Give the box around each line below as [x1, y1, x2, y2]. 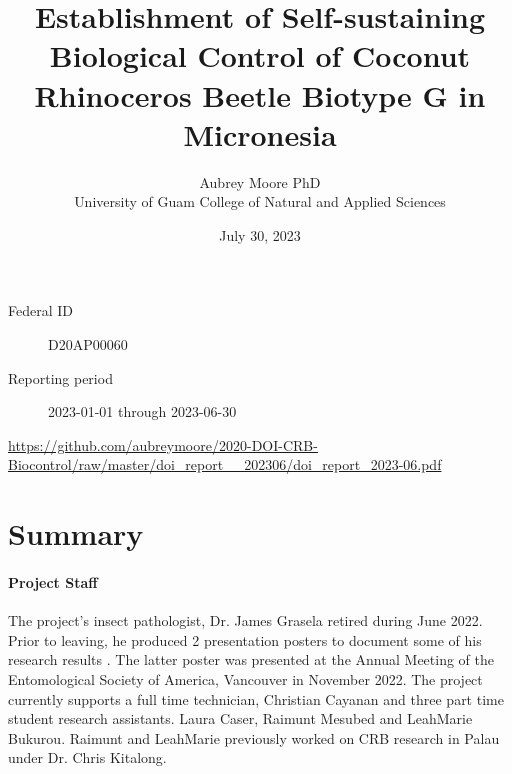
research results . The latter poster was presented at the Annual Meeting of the [8, 649, 494, 670]
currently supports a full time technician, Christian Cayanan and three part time [8, 688, 504, 709]
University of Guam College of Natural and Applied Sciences [74, 191, 446, 212]
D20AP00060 [48, 334, 128, 355]
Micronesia [183, 113, 337, 154]
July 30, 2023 [219, 224, 301, 245]
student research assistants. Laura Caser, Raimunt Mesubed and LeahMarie [8, 708, 473, 729]
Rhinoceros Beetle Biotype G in [34, 74, 486, 115]
